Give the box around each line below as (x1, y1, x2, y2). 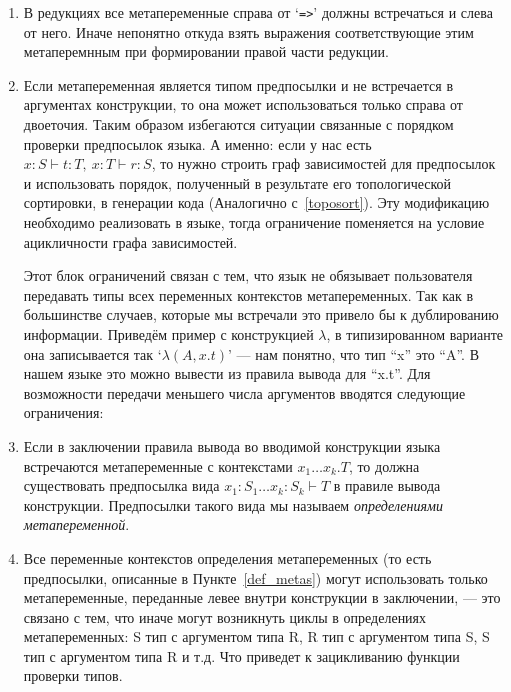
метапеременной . (23, 514, 130, 535)
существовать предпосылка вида (23, 475, 220, 496)
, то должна (348, 455, 420, 476)
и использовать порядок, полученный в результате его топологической (23, 172, 452, 193)
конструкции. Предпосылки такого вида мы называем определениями (23, 494, 443, 515)
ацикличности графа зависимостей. (23, 231, 238, 252)
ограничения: (23, 402, 104, 423)
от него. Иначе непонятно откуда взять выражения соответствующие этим (23, 21, 474, 42)
